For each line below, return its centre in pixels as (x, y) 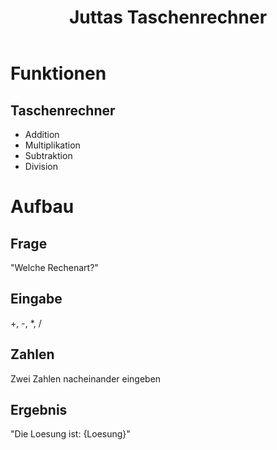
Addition (42, 134)
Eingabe (36, 299)
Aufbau (42, 207)
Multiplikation (52, 145)
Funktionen (58, 73)
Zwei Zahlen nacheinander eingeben (86, 378)
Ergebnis (39, 410)
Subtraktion (48, 155)
